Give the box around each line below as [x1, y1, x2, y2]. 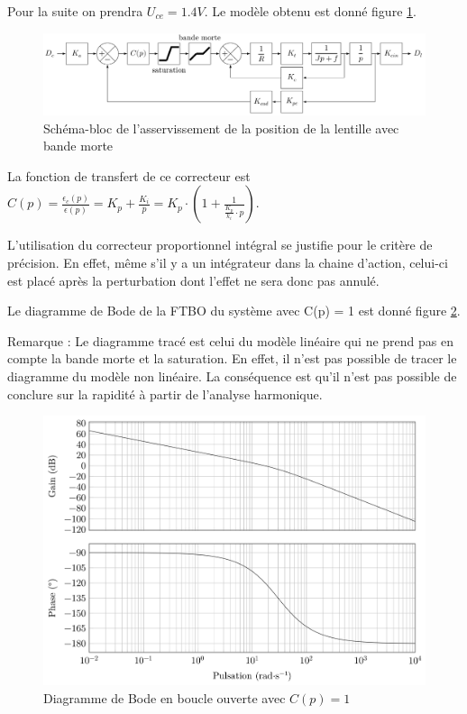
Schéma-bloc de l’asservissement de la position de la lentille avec [43, 118, 399, 137]
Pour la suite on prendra [7, 2, 143, 20]
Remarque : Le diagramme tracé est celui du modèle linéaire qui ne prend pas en [7, 331, 453, 350]
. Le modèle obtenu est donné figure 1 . [204, 2, 417, 20]
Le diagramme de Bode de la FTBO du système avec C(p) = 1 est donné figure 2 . [7, 301, 461, 320]
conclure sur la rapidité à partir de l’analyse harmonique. [7, 384, 323, 403]
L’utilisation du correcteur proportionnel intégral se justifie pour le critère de [7, 235, 433, 254]
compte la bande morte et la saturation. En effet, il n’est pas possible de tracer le [7, 349, 457, 368]
